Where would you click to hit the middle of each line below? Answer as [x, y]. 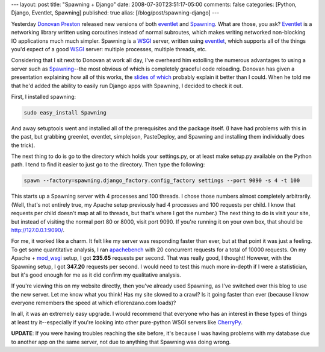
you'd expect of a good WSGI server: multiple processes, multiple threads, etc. [109, 49]
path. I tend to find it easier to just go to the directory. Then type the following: [108, 165]
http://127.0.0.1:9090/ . [38, 230]
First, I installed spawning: [44, 96]
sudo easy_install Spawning [65, 112]
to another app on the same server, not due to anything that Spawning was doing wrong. [121, 342]
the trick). [23, 145]
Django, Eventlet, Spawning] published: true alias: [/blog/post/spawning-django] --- [115, 13]
